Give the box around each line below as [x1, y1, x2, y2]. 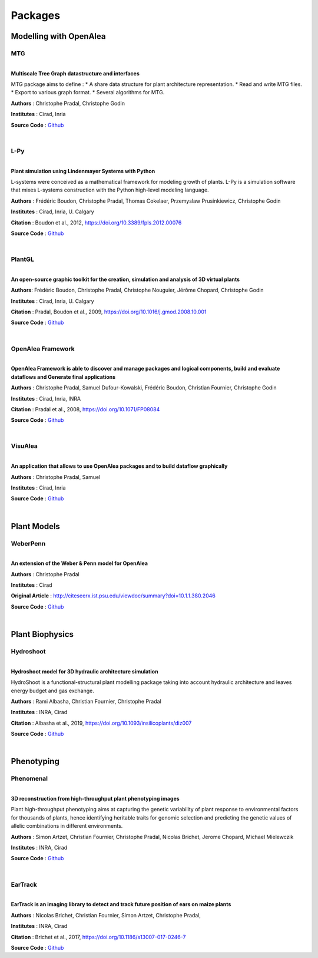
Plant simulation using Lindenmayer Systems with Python [11, 167, 155, 174]
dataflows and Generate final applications [11, 373, 116, 380]
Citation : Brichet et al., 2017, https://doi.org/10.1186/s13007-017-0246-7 [11, 933, 186, 940]
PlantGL [11, 255, 35, 263]
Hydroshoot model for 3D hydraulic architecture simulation [11, 668, 158, 675]
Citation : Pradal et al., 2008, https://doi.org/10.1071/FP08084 [11, 405, 160, 412]
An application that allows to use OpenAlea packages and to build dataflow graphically [11, 463, 228, 470]
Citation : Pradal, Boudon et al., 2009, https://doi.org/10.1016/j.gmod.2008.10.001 [11, 308, 207, 315]
